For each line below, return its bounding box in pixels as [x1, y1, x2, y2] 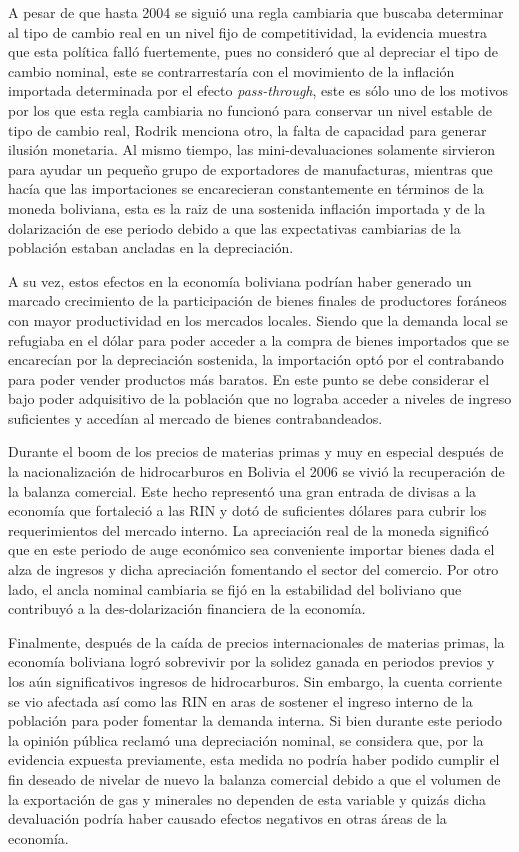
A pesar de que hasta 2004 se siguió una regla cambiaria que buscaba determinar [8, 2, 504, 22]
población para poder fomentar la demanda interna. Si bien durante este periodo [8, 710, 502, 731]
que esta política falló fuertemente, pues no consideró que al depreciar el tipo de [8, 41, 498, 62]
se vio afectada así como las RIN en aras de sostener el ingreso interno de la [8, 690, 473, 711]
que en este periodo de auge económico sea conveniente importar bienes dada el [8, 539, 495, 560]
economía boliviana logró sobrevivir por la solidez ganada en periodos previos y [8, 651, 495, 672]
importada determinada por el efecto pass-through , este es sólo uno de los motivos [8, 80, 509, 101]
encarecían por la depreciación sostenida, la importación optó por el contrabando [8, 349, 504, 370]
